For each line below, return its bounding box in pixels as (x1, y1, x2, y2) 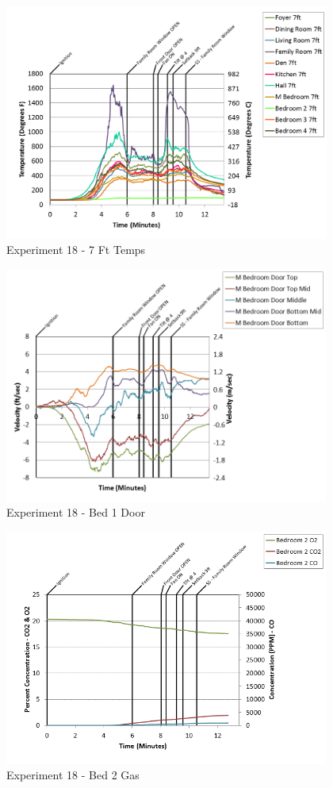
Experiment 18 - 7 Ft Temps (6, 241, 146, 258)
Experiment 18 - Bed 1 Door (6, 504, 145, 521)
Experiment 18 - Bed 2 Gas (6, 767, 140, 783)
